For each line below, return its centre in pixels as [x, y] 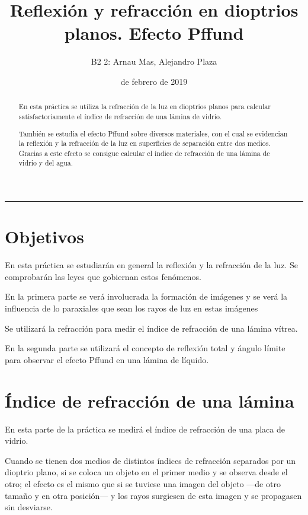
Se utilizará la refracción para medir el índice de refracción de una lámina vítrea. [151, 328]
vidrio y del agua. [46, 163]
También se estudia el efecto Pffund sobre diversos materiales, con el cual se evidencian [153, 133]
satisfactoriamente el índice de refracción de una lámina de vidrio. [120, 116]
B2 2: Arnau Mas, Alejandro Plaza [154, 61]
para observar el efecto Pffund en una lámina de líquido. [107, 359]
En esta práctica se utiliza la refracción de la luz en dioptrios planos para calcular [145, 107]
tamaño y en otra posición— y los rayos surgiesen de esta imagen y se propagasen [153, 495]
